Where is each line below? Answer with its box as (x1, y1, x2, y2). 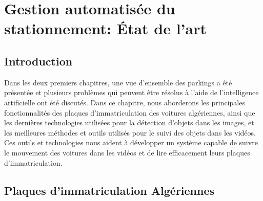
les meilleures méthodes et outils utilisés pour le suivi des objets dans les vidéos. (4, 127, 256, 138)
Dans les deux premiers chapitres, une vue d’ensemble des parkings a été (4, 77, 232, 87)
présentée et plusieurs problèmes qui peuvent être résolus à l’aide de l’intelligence (4, 87, 259, 98)
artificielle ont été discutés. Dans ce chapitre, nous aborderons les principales (4, 97, 245, 107)
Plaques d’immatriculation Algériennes (4, 182, 215, 198)
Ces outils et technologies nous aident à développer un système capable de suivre (4, 137, 258, 148)
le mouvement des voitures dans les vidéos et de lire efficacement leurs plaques (4, 147, 250, 158)
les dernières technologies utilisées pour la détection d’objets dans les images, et (4, 117, 254, 128)
